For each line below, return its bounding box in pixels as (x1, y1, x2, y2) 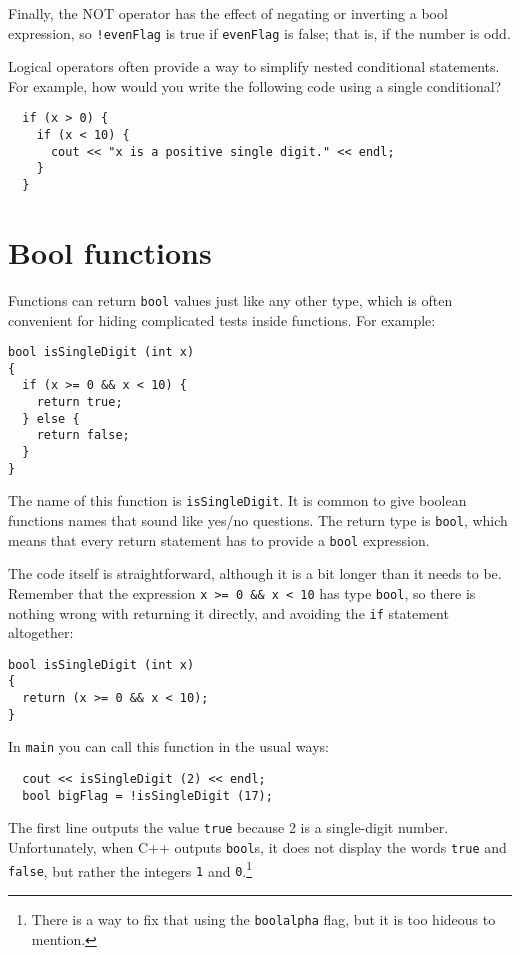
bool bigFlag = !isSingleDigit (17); (22, 788, 273, 803)
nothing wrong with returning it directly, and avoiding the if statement (8, 602, 449, 623)
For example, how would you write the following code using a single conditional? (8, 75, 502, 96)
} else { (22, 411, 80, 426)
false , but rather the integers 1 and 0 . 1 (8, 857, 253, 881)
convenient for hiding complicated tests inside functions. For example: (8, 309, 436, 330)
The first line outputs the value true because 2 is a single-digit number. (8, 817, 449, 838)
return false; (36, 428, 130, 443)
